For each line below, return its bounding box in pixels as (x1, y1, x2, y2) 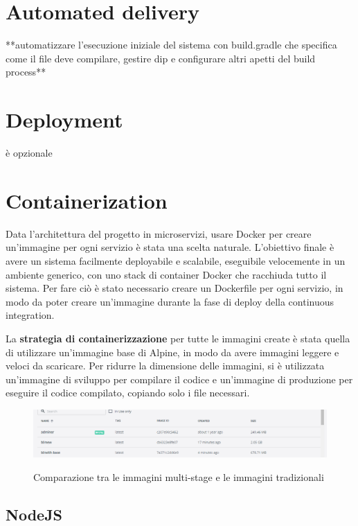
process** (6, 64, 46, 79)
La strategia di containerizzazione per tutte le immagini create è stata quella (6, 331, 350, 345)
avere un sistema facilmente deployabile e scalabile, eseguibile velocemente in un (6, 253, 346, 268)
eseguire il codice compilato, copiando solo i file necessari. (6, 385, 250, 400)
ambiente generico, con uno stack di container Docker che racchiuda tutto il (6, 267, 327, 281)
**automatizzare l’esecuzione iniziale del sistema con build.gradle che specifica (6, 37, 337, 52)
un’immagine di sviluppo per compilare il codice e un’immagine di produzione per (6, 371, 353, 386)
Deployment (6, 105, 123, 134)
